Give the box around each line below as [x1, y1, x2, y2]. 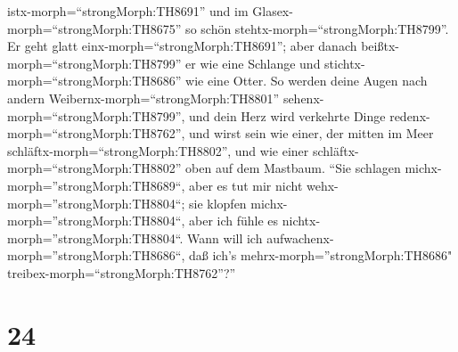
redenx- [389, 106, 430, 125]
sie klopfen [189, 193, 247, 212]
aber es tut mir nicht [189, 176, 303, 194]
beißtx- [361, 37, 399, 55]
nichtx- [282, 211, 321, 230]
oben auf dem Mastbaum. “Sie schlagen [185, 159, 401, 177]
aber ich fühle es [189, 211, 279, 230]
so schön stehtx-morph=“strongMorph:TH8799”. [185, 19, 449, 37]
